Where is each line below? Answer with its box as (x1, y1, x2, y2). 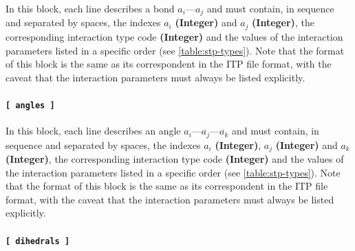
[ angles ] (6, 100, 55, 110)
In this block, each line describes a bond (6, 1, 175, 15)
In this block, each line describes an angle (6, 123, 181, 138)
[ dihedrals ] (6, 236, 70, 246)
